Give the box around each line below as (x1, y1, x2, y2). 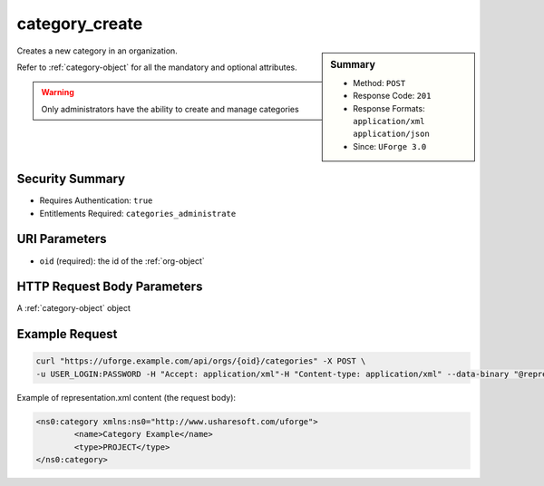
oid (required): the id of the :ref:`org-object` (39, 255, 206, 267)
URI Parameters (16, 231, 108, 247)
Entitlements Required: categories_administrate (39, 208, 237, 219)
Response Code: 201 (353, 91, 432, 102)
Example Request (16, 326, 118, 342)
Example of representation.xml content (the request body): (16, 392, 236, 403)
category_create (16, 14, 143, 34)
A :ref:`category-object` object (16, 303, 131, 314)
